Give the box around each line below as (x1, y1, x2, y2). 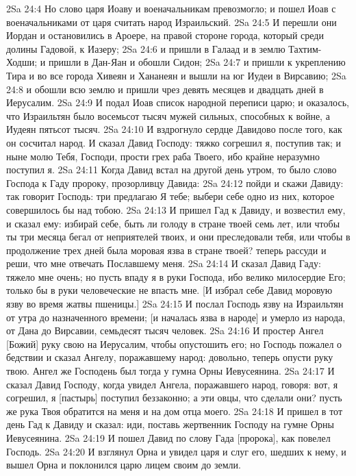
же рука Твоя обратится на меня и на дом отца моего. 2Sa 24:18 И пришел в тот (6, 403, 343, 418)
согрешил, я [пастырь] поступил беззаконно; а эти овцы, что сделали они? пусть (6, 390, 342, 405)
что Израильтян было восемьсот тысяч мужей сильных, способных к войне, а (6, 108, 330, 123)
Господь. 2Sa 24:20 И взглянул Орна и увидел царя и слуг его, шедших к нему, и (6, 444, 346, 458)
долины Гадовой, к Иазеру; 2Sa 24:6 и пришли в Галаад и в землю (6, 41, 285, 55)
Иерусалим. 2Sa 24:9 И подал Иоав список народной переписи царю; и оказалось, (6, 95, 349, 110)
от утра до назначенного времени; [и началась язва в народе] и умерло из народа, (6, 310, 346, 324)
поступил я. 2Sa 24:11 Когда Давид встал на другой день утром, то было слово (6, 162, 337, 177)
